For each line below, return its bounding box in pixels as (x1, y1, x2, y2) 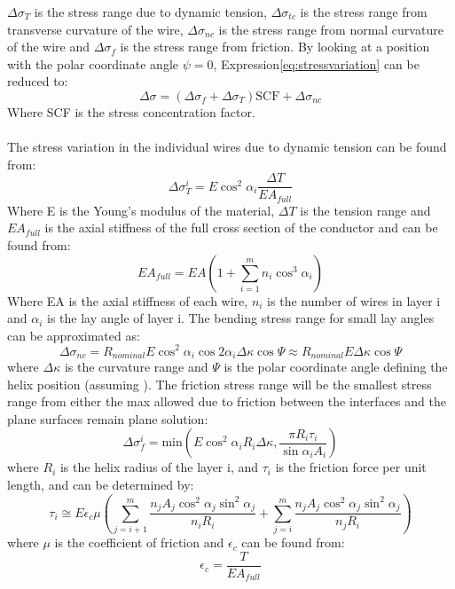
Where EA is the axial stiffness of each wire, (7, 291, 248, 310)
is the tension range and (300, 200, 431, 219)
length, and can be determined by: (7, 475, 194, 493)
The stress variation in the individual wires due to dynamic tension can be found (7, 137, 447, 156)
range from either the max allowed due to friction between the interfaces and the (7, 392, 446, 411)
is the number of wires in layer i (267, 291, 441, 310)
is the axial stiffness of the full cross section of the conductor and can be (44, 218, 438, 237)
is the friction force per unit (275, 458, 427, 476)
